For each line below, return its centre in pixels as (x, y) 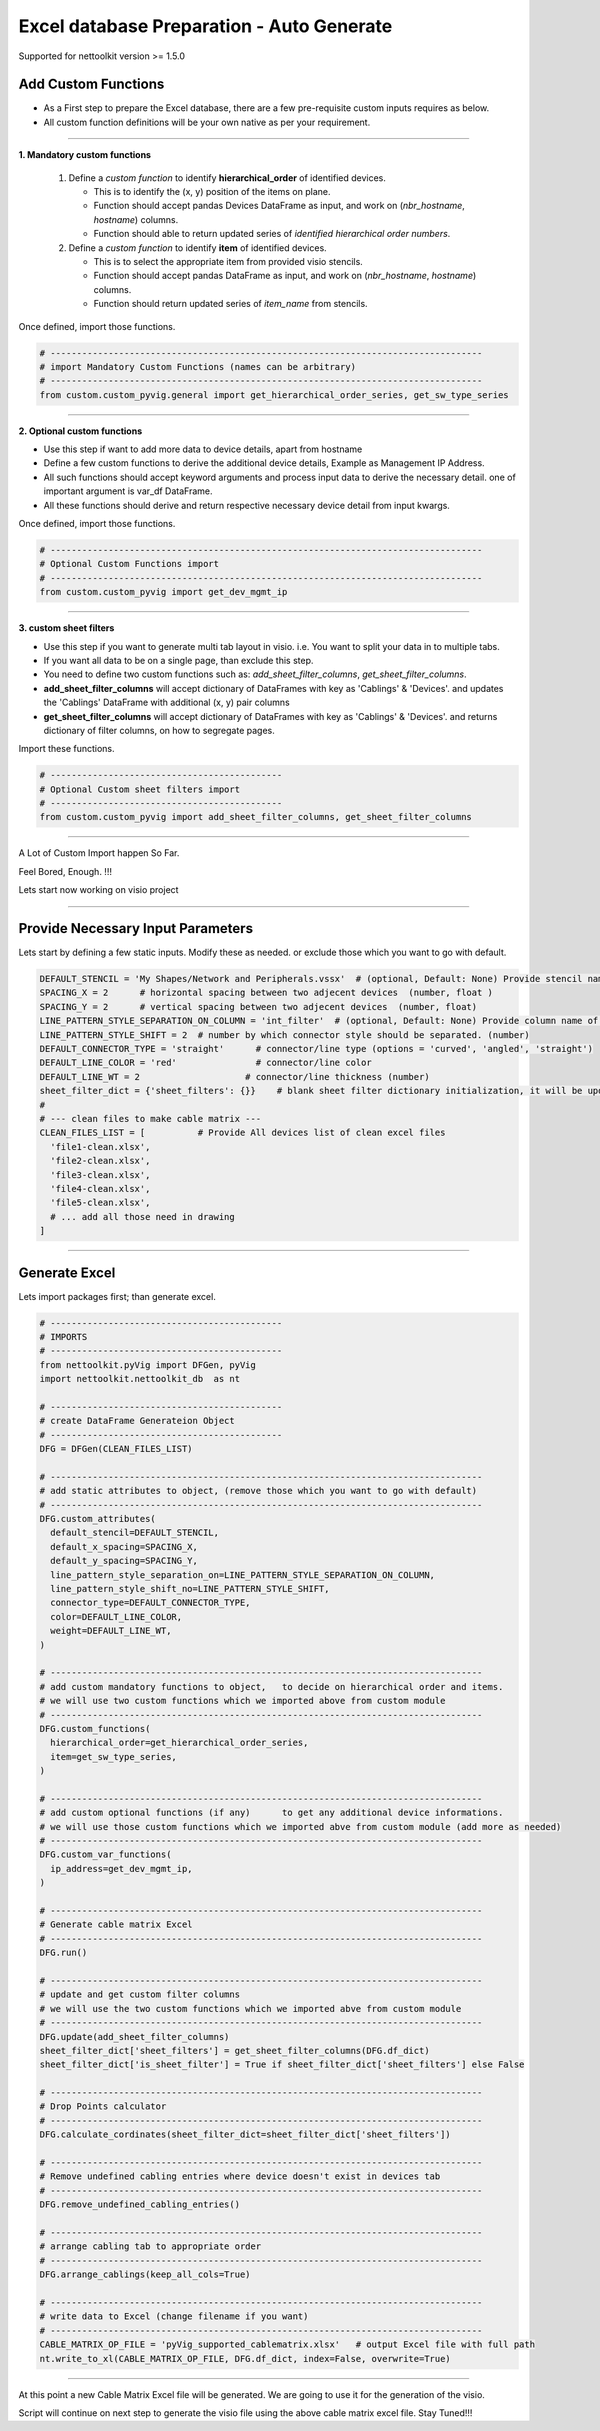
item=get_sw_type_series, (113, 1756)
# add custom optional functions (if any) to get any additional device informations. (271, 1813)
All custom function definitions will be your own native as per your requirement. (207, 122)
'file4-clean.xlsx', (100, 1188)
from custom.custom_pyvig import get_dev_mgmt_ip (163, 592)
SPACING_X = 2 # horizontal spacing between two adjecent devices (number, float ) (266, 993)
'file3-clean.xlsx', (100, 1174)
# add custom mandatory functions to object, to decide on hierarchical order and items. (271, 1686)
